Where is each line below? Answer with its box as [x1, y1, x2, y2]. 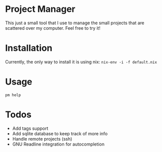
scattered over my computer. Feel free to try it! [5, 25, 101, 31]
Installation [5, 43, 53, 54]
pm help [5, 93, 21, 98]
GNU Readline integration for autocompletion [12, 141, 105, 147]
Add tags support [12, 125, 49, 131]
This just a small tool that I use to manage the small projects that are [5, 20, 145, 26]
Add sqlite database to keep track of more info [12, 130, 108, 137]
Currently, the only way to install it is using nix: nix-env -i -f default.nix [5, 58, 158, 65]
